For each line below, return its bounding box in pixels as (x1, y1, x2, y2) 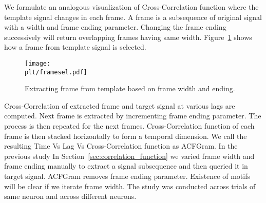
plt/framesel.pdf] (25, 68, 87, 76)
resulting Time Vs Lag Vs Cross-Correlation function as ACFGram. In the (4, 140, 238, 151)
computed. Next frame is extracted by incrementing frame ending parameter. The (4, 110, 261, 121)
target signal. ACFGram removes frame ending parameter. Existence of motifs (4, 171, 250, 181)
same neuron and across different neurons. (4, 191, 137, 201)
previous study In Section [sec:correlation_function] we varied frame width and (4, 150, 255, 161)
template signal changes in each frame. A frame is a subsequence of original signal (4, 11, 262, 22)
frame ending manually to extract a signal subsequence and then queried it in (4, 160, 248, 171)
